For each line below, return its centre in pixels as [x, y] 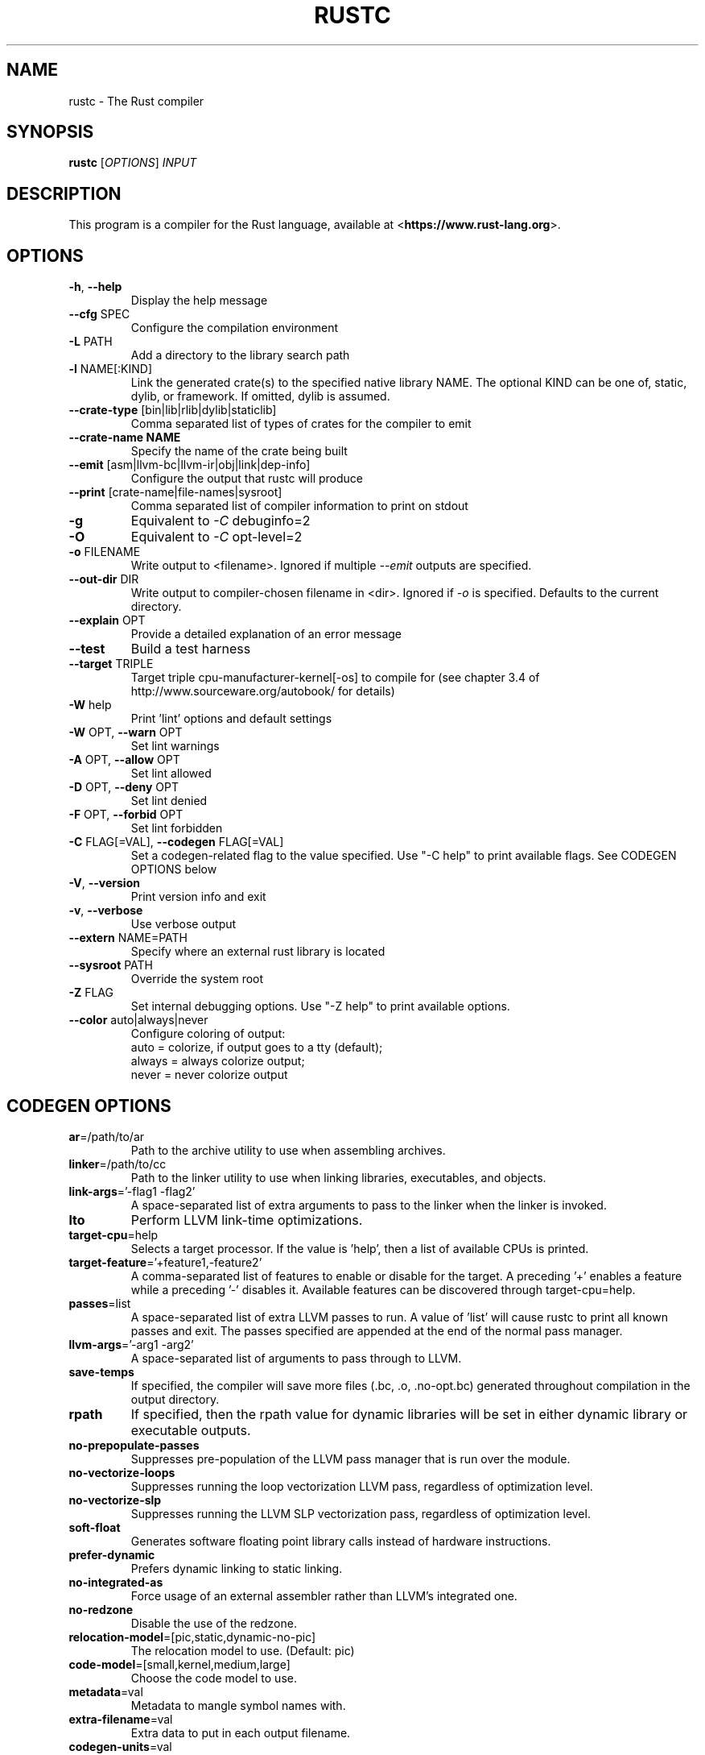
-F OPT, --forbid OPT [126, 815]
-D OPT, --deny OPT [124, 787]
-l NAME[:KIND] [111, 369]
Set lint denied [169, 801]
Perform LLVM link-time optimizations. [247, 1220]
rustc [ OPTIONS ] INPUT [133, 163]
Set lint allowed [171, 774]
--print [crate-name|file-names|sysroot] [175, 492]
